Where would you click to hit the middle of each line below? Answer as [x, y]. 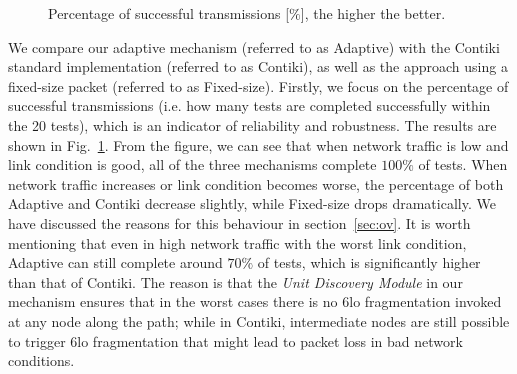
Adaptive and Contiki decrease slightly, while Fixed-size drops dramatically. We [252, 203]
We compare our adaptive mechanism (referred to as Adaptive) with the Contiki [254, 46]
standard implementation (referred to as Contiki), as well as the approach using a [258, 66]
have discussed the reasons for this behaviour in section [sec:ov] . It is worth [239, 222]
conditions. [41, 360]
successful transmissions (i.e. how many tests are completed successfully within [249, 105]
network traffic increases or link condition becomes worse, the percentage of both [256, 183]
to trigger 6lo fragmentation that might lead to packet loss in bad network [235, 340]
